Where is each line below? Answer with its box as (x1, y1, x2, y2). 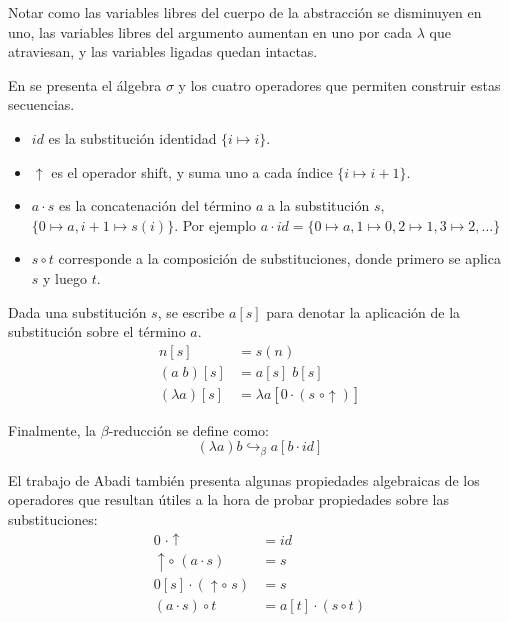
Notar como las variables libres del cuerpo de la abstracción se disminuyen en (8, 2, 482, 22)
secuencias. (8, 94, 75, 115)
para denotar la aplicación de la (266, 301, 461, 322)
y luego (43, 267, 87, 288)
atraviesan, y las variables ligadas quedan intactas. (8, 41, 318, 62)
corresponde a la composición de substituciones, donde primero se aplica (58, 248, 501, 269)
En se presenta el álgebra (8, 74, 162, 95)
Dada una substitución (8, 301, 147, 322)
